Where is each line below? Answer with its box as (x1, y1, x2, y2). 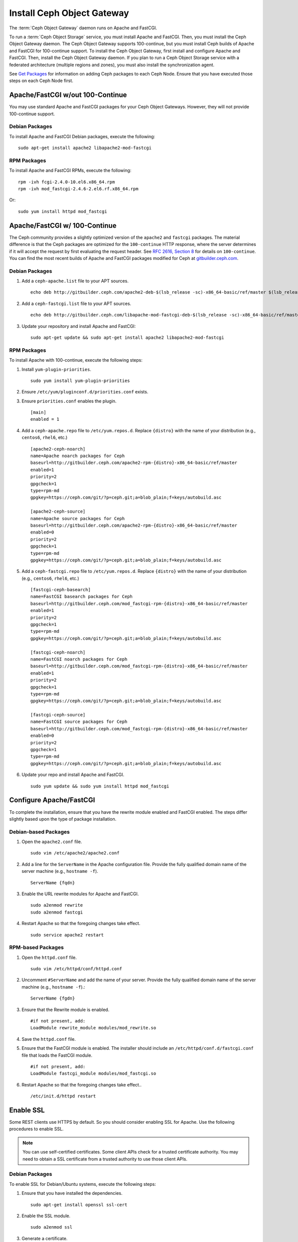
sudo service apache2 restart (30, 932, 104, 937)
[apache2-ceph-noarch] (30, 446, 86, 452)
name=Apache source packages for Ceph (30, 516, 125, 521)
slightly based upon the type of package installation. (9, 816, 117, 822)
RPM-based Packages (9, 944, 64, 951)
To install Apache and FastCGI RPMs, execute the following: (9, 167, 132, 173)
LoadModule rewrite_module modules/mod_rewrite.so (30, 1025, 156, 1031)
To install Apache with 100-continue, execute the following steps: (9, 357, 143, 363)
